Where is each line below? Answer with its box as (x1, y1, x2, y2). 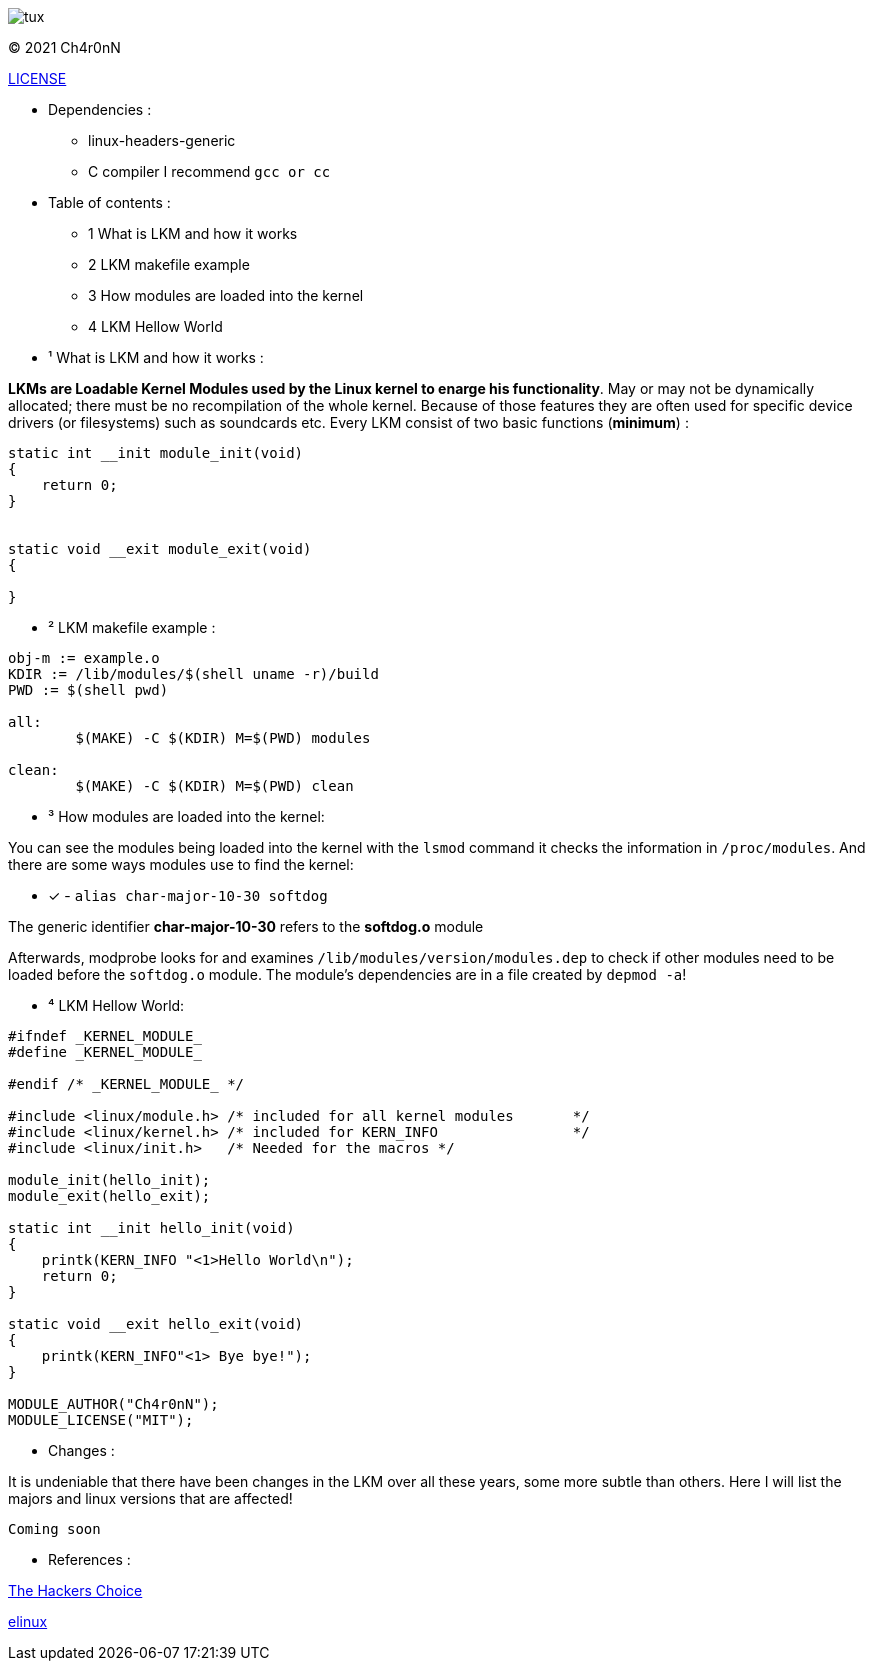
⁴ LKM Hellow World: (48, 997, 185, 1014)
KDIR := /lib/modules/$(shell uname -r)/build (8, 666, 379, 682)
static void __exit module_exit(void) (8, 541, 312, 557)
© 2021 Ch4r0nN (8, 39, 121, 56)
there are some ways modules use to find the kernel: (8, 856, 354, 873)
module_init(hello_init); (8, 1172, 211, 1188)
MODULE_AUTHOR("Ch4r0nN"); (8, 1396, 219, 1412)
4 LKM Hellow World (88, 318, 223, 335)
